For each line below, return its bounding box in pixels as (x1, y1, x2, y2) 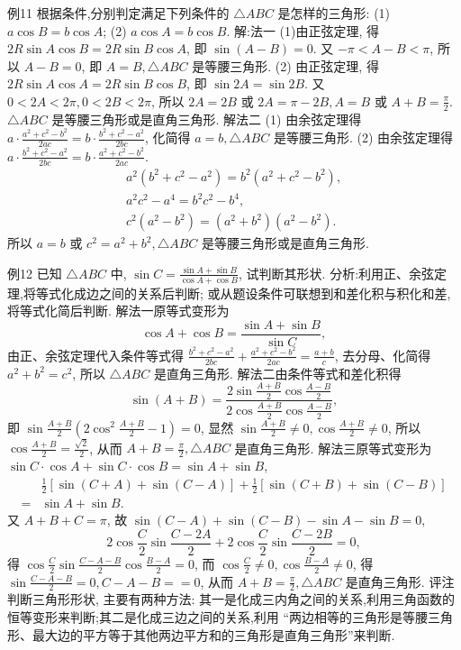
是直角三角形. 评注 (345, 572, 455, 590)
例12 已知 (7, 263, 62, 282)
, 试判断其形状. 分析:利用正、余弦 (239, 263, 435, 282)
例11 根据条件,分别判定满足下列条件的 (7, 4, 230, 22)
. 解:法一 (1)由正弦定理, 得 (226, 21, 380, 40)
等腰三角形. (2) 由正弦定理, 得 (204, 56, 379, 75)
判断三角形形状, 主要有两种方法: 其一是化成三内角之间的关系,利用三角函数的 (7, 590, 455, 609)
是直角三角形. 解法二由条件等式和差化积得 (153, 363, 402, 382)
